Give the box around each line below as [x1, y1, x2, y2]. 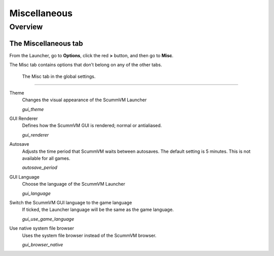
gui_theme [22, 106, 44, 112]
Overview [9, 22, 43, 31]
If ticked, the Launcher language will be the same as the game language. [22, 206, 174, 212]
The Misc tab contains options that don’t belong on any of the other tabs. [9, 62, 162, 68]
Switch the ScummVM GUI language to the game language [9, 199, 132, 205]
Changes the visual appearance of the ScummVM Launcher [22, 97, 147, 103]
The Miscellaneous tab [9, 39, 83, 48]
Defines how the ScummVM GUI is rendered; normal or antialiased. [22, 122, 162, 129]
